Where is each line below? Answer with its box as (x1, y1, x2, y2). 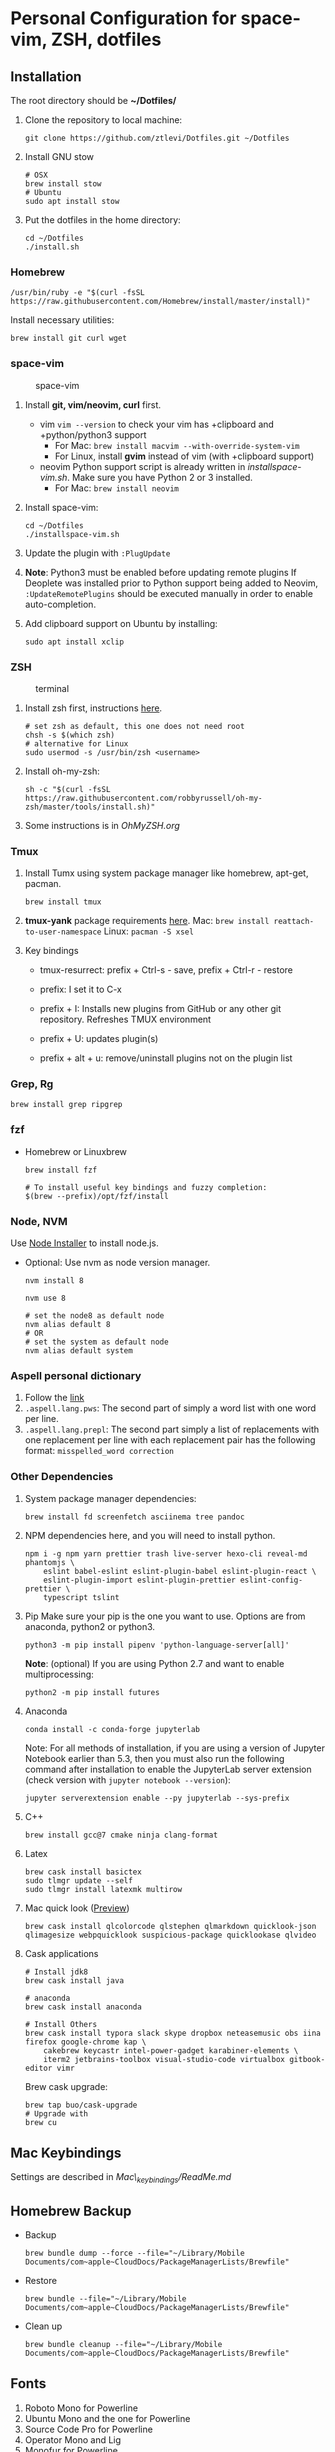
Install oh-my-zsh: (24, 765, 100, 777)
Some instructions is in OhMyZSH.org (24, 819, 180, 831)
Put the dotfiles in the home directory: (24, 214, 182, 226)
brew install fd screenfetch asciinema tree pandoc (24, 1512, 245, 1522)
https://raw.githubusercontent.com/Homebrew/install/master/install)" (10, 297, 311, 307)
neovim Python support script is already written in (39, 460, 246, 472)
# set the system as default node (24, 1337, 169, 1347)
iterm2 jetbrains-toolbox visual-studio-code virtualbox (43, 2054, 286, 2064)
